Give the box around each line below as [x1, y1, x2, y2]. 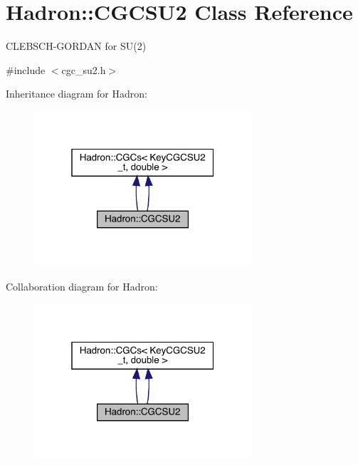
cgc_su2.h [61, 62, 106, 77]
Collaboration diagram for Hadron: [6, 278, 158, 293]
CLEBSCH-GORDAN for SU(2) [6, 38, 147, 53]
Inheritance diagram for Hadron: [6, 86, 147, 101]
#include [6, 62, 46, 77]
